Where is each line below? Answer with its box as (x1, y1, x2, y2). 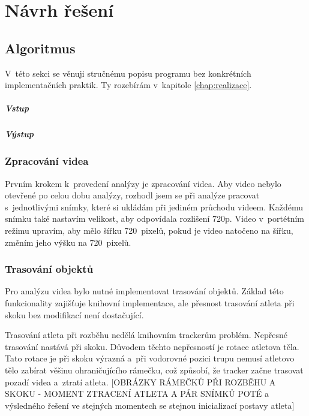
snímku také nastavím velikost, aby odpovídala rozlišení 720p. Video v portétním (5, 212, 304, 225)
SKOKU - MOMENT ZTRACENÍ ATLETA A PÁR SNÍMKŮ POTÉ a (5, 387, 269, 400)
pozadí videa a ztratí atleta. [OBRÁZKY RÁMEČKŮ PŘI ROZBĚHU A (5, 375, 276, 388)
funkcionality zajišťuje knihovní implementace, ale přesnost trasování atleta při (5, 296, 295, 309)
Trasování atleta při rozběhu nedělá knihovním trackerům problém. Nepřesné (5, 328, 288, 341)
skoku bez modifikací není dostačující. (5, 308, 144, 321)
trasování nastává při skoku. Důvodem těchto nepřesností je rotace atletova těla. (5, 340, 299, 352)
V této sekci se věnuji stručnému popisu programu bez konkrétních (5, 67, 251, 79)
